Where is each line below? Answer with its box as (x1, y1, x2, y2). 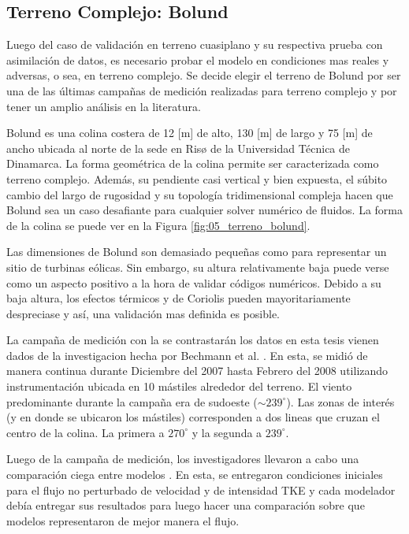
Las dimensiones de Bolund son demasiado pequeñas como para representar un (6, 243, 387, 260)
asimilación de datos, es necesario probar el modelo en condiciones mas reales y (6, 51, 389, 68)
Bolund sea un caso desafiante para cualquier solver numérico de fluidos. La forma (6, 202, 403, 218)
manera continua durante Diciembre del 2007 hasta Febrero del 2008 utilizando (6, 362, 389, 379)
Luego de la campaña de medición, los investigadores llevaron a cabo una (6, 451, 359, 467)
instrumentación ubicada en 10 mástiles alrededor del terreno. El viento (6, 378, 352, 395)
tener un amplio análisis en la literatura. (6, 98, 201, 114)
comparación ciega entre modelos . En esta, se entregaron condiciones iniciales (6, 466, 383, 483)
